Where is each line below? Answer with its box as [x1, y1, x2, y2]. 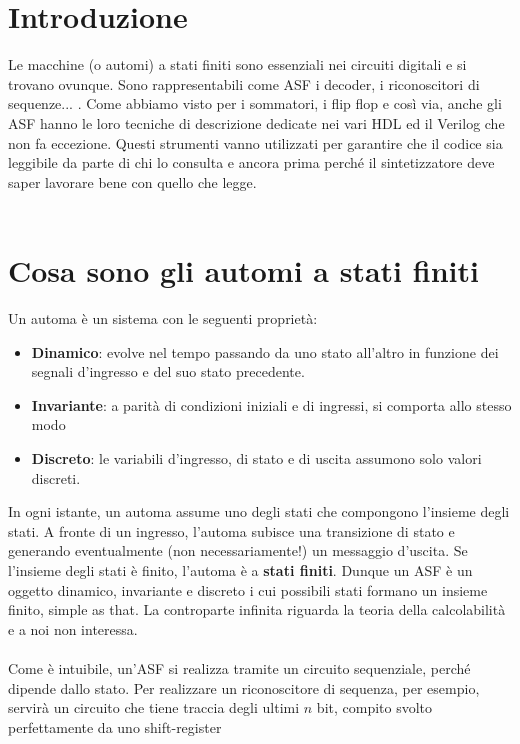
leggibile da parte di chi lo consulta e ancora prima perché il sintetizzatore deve [8, 152, 495, 173]
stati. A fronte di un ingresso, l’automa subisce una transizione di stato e [8, 520, 455, 541]
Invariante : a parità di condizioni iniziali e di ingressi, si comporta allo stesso [31, 394, 512, 415]
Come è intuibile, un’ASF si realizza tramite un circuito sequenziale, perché [8, 657, 471, 678]
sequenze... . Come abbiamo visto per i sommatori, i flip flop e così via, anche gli [8, 93, 502, 114]
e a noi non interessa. [8, 618, 138, 639]
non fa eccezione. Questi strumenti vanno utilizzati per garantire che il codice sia [8, 132, 503, 153]
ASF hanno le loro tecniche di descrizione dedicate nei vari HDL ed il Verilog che [8, 112, 505, 133]
